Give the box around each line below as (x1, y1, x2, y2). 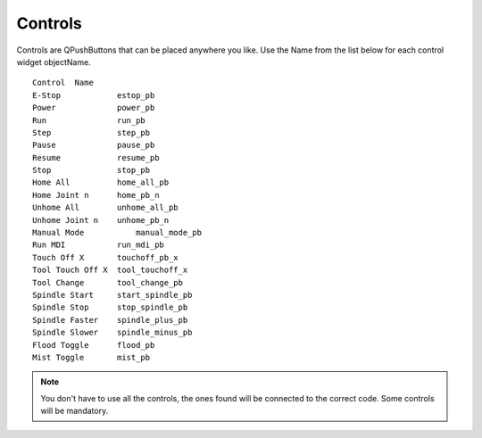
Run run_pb (32, 115, 146, 125)
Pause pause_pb (32, 140, 155, 151)
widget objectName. (16, 56, 91, 67)
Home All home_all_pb (32, 178, 170, 187)
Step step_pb (32, 128, 151, 137)
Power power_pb (32, 103, 155, 113)
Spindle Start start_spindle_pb (32, 290, 193, 300)
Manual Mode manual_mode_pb (32, 227, 203, 238)
